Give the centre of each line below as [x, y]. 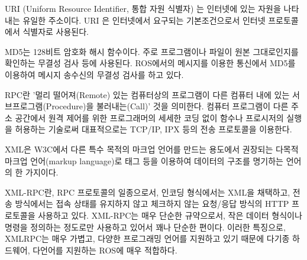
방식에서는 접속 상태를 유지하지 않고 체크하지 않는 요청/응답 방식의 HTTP [152, 204]
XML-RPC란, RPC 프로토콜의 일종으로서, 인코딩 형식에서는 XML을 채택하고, [148, 192]
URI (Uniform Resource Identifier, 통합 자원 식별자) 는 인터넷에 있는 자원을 [143, 8]
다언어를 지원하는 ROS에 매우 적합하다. [105, 250]
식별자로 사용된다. [56, 32]
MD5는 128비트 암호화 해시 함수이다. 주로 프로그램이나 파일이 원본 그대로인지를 [152, 51]
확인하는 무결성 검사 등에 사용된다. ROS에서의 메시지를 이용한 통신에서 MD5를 [150, 63]
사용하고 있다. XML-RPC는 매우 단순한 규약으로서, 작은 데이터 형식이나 [170, 215]
